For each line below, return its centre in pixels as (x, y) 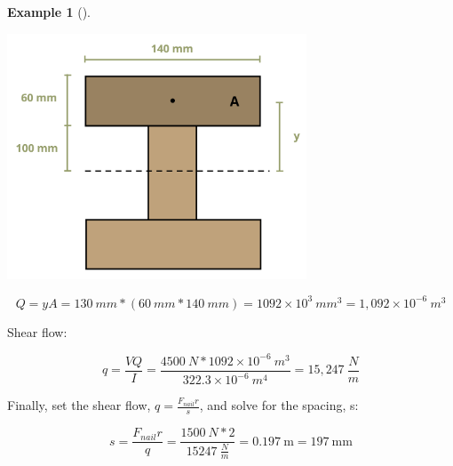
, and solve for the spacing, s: (279, 405)
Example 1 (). (49, 12)
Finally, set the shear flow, (79, 405)
